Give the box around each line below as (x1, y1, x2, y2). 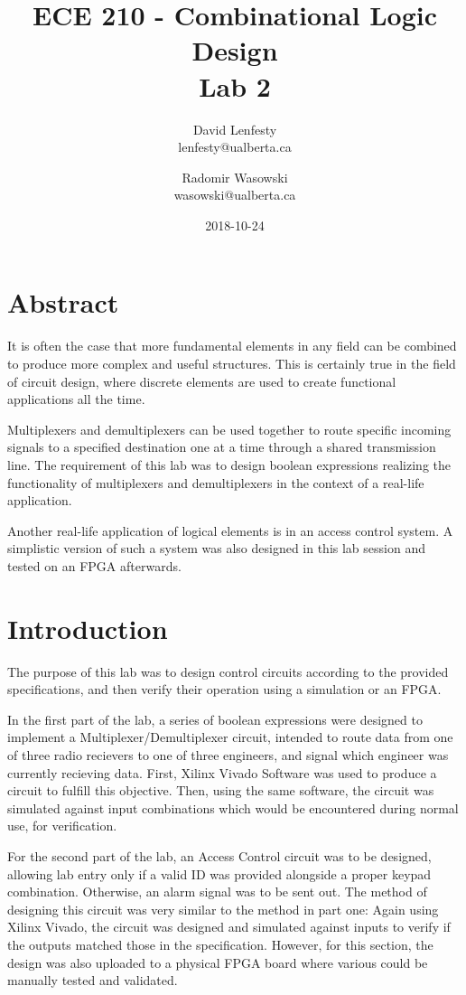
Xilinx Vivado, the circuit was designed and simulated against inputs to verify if (7, 917, 451, 936)
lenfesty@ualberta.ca (178, 137, 292, 156)
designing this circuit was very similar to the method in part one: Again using (7, 899, 439, 918)
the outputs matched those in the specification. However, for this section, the (7, 934, 433, 953)
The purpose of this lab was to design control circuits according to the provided (7, 662, 449, 681)
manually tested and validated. (7, 971, 178, 990)
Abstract (7, 284, 119, 321)
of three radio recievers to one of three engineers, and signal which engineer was (7, 746, 449, 765)
